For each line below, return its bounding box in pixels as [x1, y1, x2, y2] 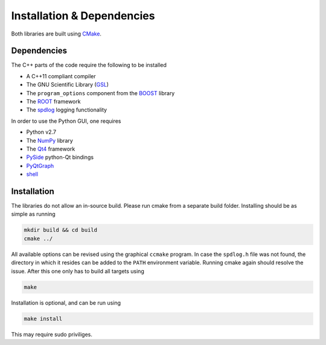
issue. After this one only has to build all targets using [11, 267, 144, 275]
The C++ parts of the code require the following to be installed [11, 61, 167, 69]
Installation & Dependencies [11, 9, 155, 22]
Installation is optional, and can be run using [11, 299, 121, 306]
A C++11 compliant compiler [26, 72, 96, 79]
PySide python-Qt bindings [26, 154, 94, 161]
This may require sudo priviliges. [11, 331, 93, 338]
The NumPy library [26, 137, 74, 144]
